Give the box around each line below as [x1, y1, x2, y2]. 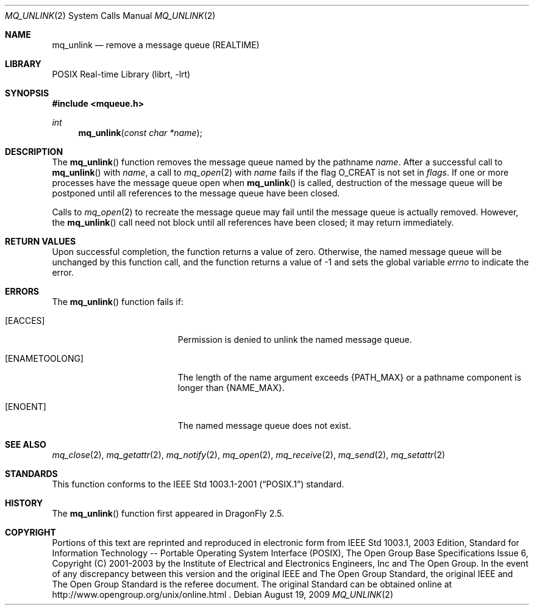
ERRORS [5, 286, 40, 296]
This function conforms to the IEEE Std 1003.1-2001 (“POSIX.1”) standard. [52, 479, 344, 489]
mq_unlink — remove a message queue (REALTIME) [52, 40, 260, 50]
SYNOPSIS [5, 88, 49, 98]
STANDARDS [5, 468, 58, 479]
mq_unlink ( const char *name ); [78, 127, 202, 138]
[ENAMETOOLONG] [5, 353, 84, 364]
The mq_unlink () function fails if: [52, 296, 183, 307]
